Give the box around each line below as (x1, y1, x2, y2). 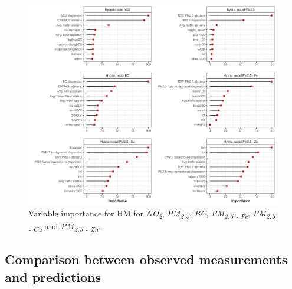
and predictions (5, 267, 101, 285)
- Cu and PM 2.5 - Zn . (28, 219, 101, 234)
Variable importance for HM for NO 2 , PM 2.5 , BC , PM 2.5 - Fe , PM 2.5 (28, 206, 275, 221)
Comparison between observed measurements (5, 250, 288, 268)
